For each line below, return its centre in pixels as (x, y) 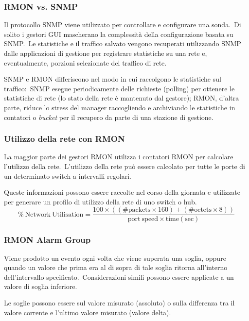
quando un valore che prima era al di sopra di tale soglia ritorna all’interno (116, 267)
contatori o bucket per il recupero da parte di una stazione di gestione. (109, 117)
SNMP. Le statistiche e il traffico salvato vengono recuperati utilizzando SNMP (123, 43)
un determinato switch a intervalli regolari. (68, 176)
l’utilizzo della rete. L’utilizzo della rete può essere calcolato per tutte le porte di (124, 166)
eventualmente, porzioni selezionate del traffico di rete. (85, 62)
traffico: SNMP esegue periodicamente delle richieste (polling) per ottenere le (119, 88)
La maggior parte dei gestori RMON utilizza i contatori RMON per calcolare (119, 157)
